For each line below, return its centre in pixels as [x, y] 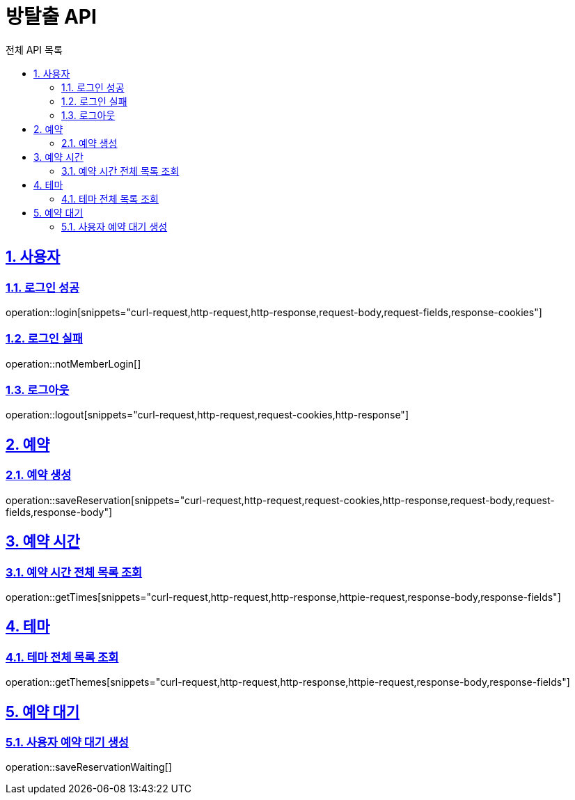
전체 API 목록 [34, 49]
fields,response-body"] [59, 512]
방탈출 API [51, 17]
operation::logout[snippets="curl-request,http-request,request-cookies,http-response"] [207, 415]
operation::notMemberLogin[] [73, 363]
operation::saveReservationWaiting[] [89, 767]
